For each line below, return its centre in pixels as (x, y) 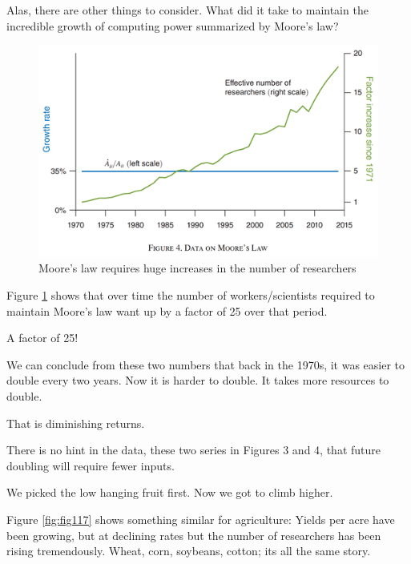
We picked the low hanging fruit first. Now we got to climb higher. (170, 492)
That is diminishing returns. (76, 423)
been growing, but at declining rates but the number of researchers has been (194, 535)
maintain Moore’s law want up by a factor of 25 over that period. (167, 310)
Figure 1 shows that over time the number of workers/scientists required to (191, 295)
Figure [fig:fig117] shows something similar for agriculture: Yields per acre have (201, 519)
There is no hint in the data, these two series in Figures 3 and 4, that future (193, 450)
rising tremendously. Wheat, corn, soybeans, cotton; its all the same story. (189, 551)
